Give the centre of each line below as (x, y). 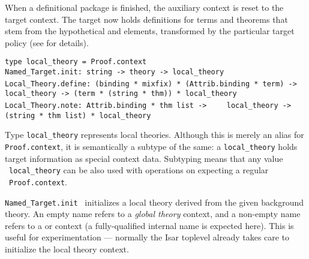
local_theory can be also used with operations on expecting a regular (139, 170)
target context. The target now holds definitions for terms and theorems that (146, 19)
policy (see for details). (47, 42)
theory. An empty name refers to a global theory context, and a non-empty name (153, 214)
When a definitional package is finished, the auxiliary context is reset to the (144, 7)
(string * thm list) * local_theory (78, 115)
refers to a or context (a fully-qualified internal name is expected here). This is (149, 225)
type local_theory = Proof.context (76, 62)
